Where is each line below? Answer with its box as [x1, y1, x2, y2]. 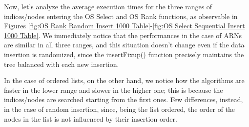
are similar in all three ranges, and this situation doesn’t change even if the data [4, 40, 245, 50]
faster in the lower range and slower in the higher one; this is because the [4, 85, 223, 95]
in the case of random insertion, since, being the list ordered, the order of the [4, 104, 235, 114]
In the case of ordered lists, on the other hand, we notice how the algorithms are [4, 75, 245, 85]
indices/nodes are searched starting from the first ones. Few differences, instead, [4, 94, 243, 105]
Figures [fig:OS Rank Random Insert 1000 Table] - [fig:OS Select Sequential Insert [4, 21, 245, 31]
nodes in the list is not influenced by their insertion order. [4, 113, 177, 124]
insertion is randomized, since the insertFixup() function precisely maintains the [4, 49, 244, 59]
